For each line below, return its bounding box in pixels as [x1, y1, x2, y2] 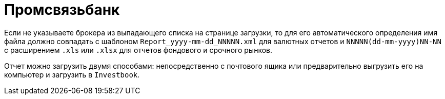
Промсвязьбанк [4, 1, 120, 18]
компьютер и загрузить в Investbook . [4, 70, 140, 79]
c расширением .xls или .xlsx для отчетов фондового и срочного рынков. [4, 45, 272, 54]
